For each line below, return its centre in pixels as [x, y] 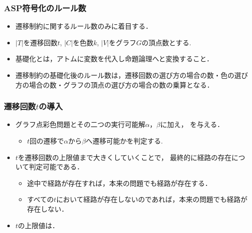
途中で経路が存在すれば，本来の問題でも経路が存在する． [119, 183]
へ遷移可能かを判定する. [124, 141]
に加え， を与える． [192, 124]
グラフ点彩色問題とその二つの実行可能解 [80, 124]
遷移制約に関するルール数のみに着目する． [84, 26]
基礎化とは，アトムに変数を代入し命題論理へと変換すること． [114, 59]
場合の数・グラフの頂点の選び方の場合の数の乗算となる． [121, 84]
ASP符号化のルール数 [45, 8]
